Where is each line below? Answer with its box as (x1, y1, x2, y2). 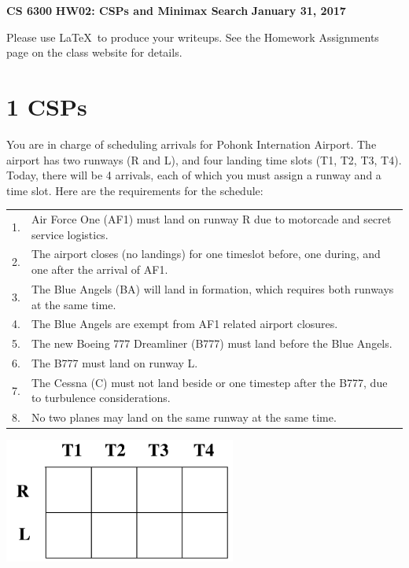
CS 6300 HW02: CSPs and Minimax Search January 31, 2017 (6, 2, 346, 18)
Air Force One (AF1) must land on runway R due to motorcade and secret (31, 211, 392, 227)
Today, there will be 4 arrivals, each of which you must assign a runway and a (6, 167, 381, 183)
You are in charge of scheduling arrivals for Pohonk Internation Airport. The (6, 135, 377, 152)
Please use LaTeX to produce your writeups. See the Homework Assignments (6, 28, 379, 45)
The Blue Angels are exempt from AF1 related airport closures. (31, 315, 338, 332)
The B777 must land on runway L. (31, 355, 198, 371)
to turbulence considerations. (31, 389, 171, 406)
